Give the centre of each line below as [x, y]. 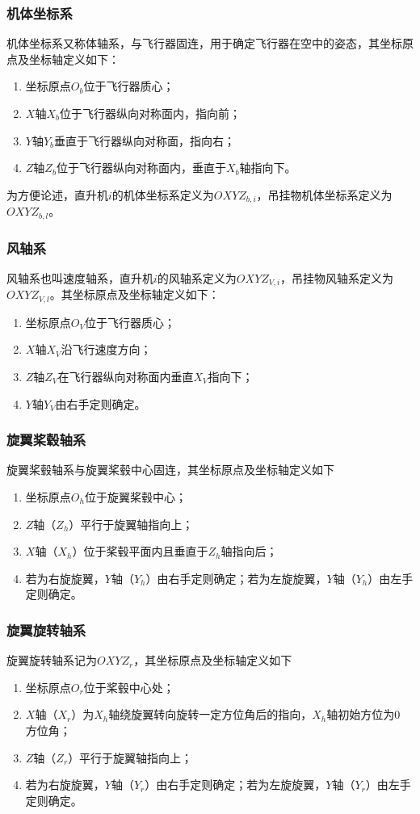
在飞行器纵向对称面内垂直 [126, 376]
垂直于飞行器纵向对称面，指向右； [145, 140]
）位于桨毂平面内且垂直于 [140, 551]
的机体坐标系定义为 [163, 194]
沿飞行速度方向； [106, 349]
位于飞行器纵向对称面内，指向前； [150, 113]
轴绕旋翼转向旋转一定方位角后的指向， [210, 714]
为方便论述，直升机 [57, 194]
